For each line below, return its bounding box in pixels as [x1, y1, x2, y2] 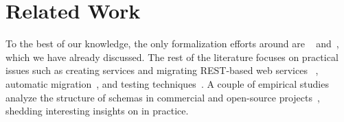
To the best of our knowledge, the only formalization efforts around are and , [5, 36, 339, 51]
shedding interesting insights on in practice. [5, 103, 189, 118]
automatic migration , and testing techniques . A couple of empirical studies [5, 76, 329, 90]
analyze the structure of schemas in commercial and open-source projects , [5, 90, 320, 104]
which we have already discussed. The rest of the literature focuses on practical [5, 49, 339, 64]
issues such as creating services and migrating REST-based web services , [5, 63, 319, 77]
